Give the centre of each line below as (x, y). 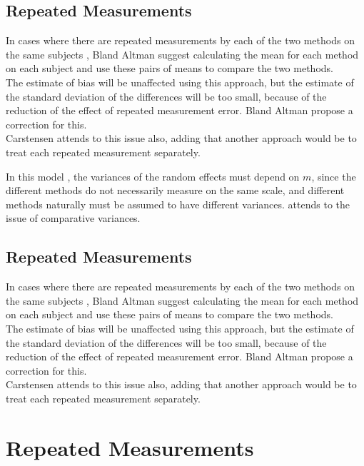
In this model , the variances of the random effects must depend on (153, 176)
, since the (334, 176)
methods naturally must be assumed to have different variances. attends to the (178, 204)
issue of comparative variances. (73, 218)
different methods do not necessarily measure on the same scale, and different (175, 190)
